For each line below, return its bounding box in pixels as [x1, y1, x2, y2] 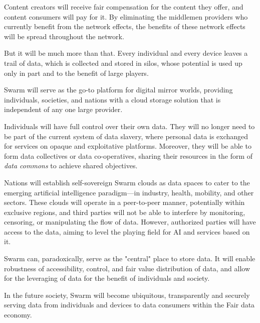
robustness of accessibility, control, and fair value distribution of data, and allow [4, 263, 250, 273]
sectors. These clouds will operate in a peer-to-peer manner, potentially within [4, 197, 245, 207]
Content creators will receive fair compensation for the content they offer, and [4, 2, 243, 12]
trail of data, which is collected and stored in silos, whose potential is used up [4, 57, 242, 68]
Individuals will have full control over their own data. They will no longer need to [4, 121, 255, 131]
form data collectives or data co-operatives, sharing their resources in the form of [4, 150, 253, 161]
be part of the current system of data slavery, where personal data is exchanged [4, 131, 248, 141]
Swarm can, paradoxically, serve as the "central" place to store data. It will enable [4, 253, 255, 264]
